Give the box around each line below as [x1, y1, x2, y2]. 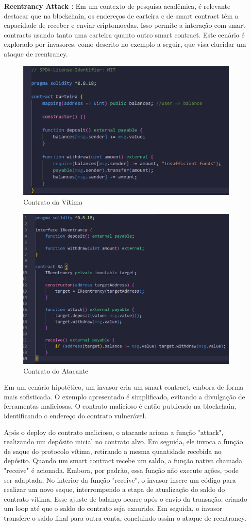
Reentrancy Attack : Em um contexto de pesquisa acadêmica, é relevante [4, 1, 231, 11]
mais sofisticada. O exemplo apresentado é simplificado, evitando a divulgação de [4, 391, 245, 401]
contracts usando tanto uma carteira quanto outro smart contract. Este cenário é [4, 29, 245, 39]
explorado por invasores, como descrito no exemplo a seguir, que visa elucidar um [4, 39, 246, 49]
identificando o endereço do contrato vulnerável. [4, 411, 147, 421]
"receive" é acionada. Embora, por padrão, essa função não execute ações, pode [4, 465, 239, 475]
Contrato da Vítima [23, 196, 83, 207]
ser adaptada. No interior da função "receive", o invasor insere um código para [4, 474, 236, 485]
